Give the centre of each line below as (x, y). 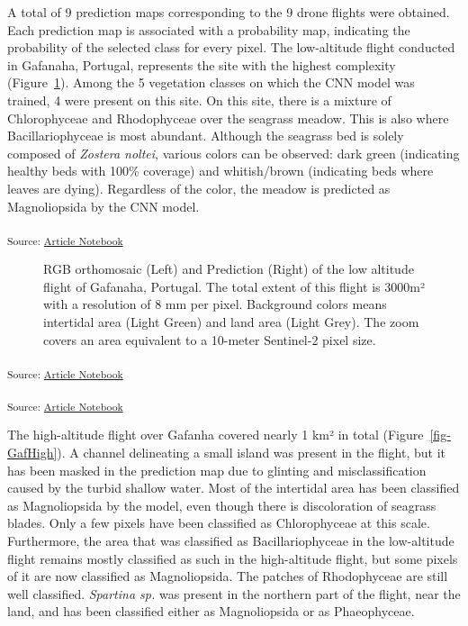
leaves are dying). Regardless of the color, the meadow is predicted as (199, 188)
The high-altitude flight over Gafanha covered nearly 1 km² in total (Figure (216, 435)
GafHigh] (32, 453)
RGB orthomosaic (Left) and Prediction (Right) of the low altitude (229, 269)
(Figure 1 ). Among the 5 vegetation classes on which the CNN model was (211, 82)
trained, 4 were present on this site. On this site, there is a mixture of (199, 100)
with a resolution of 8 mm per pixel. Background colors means (215, 304)
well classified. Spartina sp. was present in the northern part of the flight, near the (234, 593)
